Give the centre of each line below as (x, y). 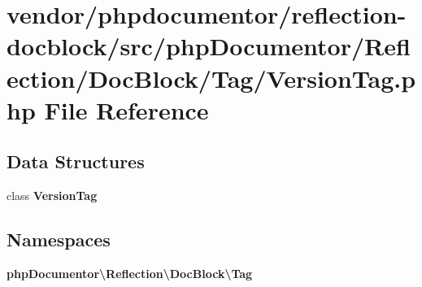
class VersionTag (52, 196)
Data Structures (76, 161)
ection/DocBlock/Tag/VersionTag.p (211, 78)
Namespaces (59, 239)
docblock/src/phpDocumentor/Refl (209, 46)
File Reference (126, 109)
